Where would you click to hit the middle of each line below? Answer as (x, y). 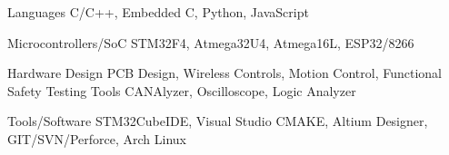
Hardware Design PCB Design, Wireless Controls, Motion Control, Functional (224, 73)
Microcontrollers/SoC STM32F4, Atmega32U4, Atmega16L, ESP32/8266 (211, 42)
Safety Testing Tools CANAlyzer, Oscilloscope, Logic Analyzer (182, 90)
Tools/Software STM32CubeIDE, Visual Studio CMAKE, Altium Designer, (218, 121)
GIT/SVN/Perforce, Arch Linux (97, 138)
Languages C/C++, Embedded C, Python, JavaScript (158, 12)
